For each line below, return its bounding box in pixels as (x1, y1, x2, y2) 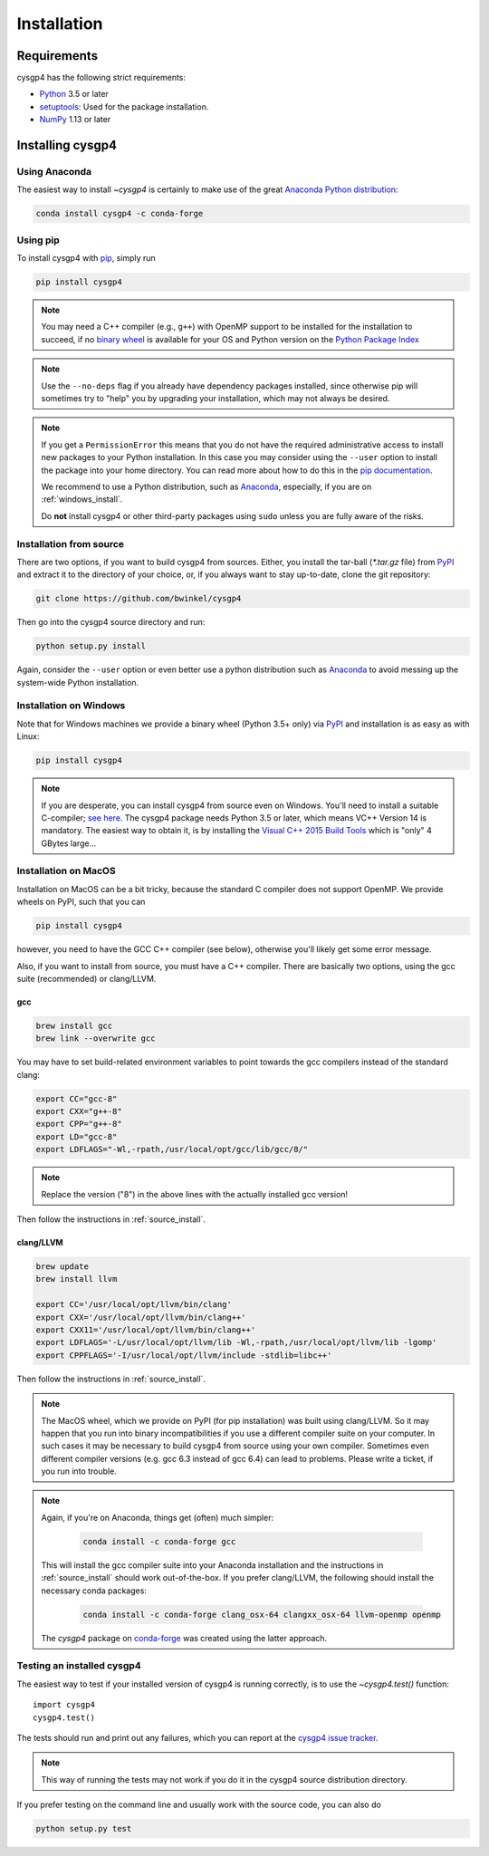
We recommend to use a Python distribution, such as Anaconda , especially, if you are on (41, 481, 372, 492)
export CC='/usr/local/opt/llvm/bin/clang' (35, 1300, 233, 1310)
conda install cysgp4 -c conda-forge (35, 208, 204, 219)
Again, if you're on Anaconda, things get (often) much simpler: (41, 1512, 274, 1523)
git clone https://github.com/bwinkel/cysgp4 (35, 593, 242, 604)
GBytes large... (41, 838, 97, 849)
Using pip (16, 234, 61, 246)
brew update (35, 1262, 90, 1272)
